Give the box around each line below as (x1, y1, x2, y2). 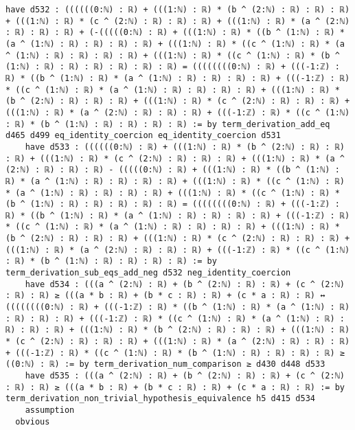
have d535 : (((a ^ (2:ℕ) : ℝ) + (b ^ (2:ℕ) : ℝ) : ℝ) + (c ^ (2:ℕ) (25, 371, 345, 381)
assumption (25, 405, 75, 415)
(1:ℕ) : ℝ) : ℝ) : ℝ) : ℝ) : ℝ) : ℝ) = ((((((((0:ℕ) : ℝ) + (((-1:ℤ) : (5, 62, 340, 72)
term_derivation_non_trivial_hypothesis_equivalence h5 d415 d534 (5, 394, 316, 404)
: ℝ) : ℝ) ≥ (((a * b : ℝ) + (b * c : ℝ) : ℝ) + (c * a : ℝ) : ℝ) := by (5, 382, 345, 392)
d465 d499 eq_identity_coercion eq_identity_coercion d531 (5, 131, 281, 141)
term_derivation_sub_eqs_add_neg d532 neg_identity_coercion (5, 268, 291, 278)
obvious (15, 416, 50, 427)
